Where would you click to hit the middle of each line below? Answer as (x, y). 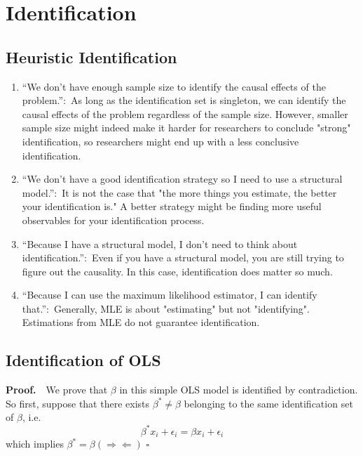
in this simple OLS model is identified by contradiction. (239, 390)
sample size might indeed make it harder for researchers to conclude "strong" (186, 128)
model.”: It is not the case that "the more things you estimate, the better (179, 192)
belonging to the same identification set (268, 403)
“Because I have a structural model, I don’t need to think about (160, 243)
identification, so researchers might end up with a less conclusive (160, 141)
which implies (35, 444)
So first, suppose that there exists (78, 403)
